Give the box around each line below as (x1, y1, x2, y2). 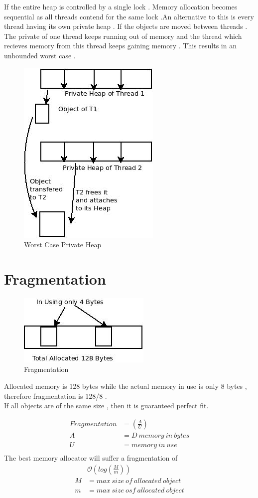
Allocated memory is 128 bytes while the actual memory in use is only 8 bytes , (4, 381, 247, 391)
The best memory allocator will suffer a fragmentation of (4, 452, 178, 463)
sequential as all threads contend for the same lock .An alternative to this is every (4, 11, 254, 21)
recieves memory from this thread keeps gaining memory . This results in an (4, 40, 237, 51)
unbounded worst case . (4, 50, 76, 60)
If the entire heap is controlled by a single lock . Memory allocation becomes (4, 1, 238, 11)
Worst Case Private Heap (24, 239, 102, 250)
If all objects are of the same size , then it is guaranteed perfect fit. (4, 400, 209, 411)
